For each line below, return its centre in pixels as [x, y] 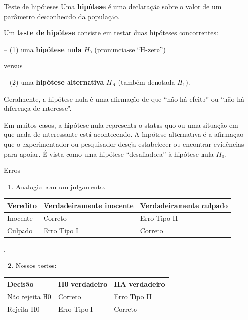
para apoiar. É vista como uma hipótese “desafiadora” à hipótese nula [109, 153]
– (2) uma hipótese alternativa [54, 82]
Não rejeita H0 [29, 297]
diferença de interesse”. [38, 108]
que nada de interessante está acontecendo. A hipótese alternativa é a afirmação [124, 134]
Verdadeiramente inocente [88, 205]
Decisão [21, 284]
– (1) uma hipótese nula [43, 49]
